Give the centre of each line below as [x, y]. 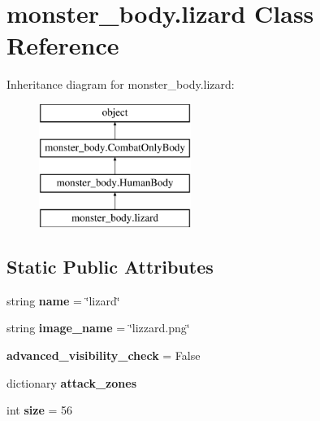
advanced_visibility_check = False [104, 355]
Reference [63, 45]
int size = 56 [39, 410]
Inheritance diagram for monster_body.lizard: [121, 84]
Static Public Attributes [110, 267]
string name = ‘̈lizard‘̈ [63, 300]
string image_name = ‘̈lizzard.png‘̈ [98, 328]
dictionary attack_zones [71, 382]
